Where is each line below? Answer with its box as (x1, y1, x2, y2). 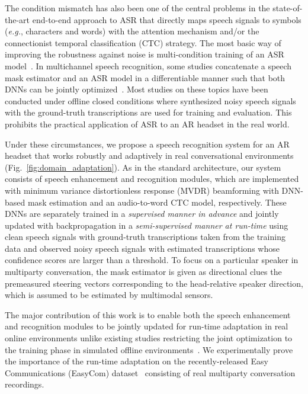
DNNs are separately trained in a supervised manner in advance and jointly (5, 207, 279, 220)
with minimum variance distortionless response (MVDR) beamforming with (5, 184, 279, 196)
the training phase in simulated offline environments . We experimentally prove (5, 343, 293, 355)
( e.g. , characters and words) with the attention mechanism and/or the (5, 25, 259, 37)
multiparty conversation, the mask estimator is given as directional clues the (5, 265, 282, 278)
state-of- (272, 2, 303, 14)
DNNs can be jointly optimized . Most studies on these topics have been (5, 83, 268, 95)
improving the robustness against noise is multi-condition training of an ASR (5, 48, 284, 60)
